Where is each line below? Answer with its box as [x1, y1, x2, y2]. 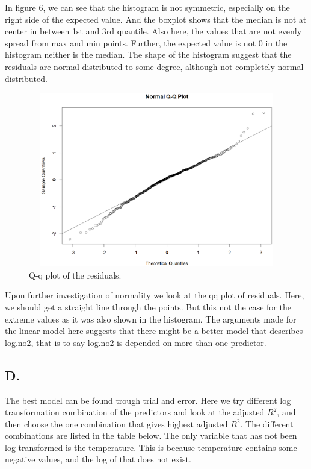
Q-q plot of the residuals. [29, 268, 122, 281]
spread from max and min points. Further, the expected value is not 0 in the [5, 36, 288, 49]
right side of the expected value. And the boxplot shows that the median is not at [5, 13, 307, 25]
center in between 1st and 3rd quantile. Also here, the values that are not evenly [5, 25, 302, 37]
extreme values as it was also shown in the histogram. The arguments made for [5, 312, 297, 325]
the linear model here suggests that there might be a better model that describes [5, 324, 303, 337]
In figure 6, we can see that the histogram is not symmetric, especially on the [5, 1, 290, 13]
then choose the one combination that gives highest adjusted [5, 417, 228, 430]
